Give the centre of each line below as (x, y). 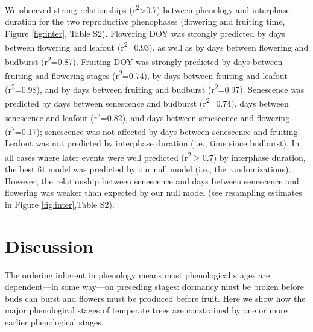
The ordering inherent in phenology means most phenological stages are (138, 274)
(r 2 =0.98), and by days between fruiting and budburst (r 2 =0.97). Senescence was (155, 88)
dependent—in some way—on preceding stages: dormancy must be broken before (154, 287)
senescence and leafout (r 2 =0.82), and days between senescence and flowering (147, 116)
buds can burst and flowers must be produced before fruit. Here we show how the (155, 298)
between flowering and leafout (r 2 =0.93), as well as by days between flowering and (157, 46)
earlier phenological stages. (54, 321)
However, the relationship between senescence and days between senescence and (152, 180)
